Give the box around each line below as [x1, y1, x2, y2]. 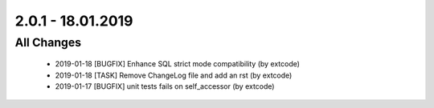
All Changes [14, 35, 82, 50]
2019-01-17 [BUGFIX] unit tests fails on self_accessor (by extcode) [55, 81, 275, 91]
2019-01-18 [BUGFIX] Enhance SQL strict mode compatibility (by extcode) [55, 59, 301, 69]
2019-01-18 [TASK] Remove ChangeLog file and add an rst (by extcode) [55, 70, 293, 80]
